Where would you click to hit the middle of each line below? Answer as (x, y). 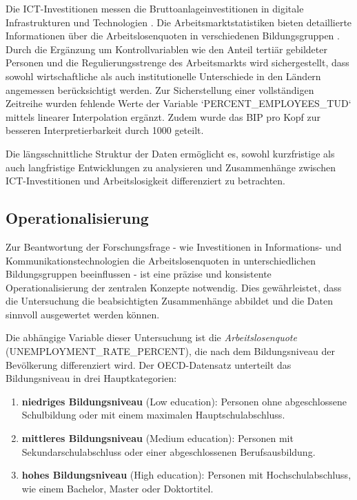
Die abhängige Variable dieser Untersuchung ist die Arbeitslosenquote (151, 337)
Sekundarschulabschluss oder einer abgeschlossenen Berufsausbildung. (169, 451)
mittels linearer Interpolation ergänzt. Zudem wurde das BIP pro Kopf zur (163, 116)
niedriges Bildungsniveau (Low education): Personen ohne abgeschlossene (184, 401)
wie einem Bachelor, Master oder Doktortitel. (118, 488)
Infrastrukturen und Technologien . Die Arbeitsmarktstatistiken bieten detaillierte (179, 22)
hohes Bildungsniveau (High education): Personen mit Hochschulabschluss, (186, 475)
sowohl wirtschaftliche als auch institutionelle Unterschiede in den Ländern (163, 76)
